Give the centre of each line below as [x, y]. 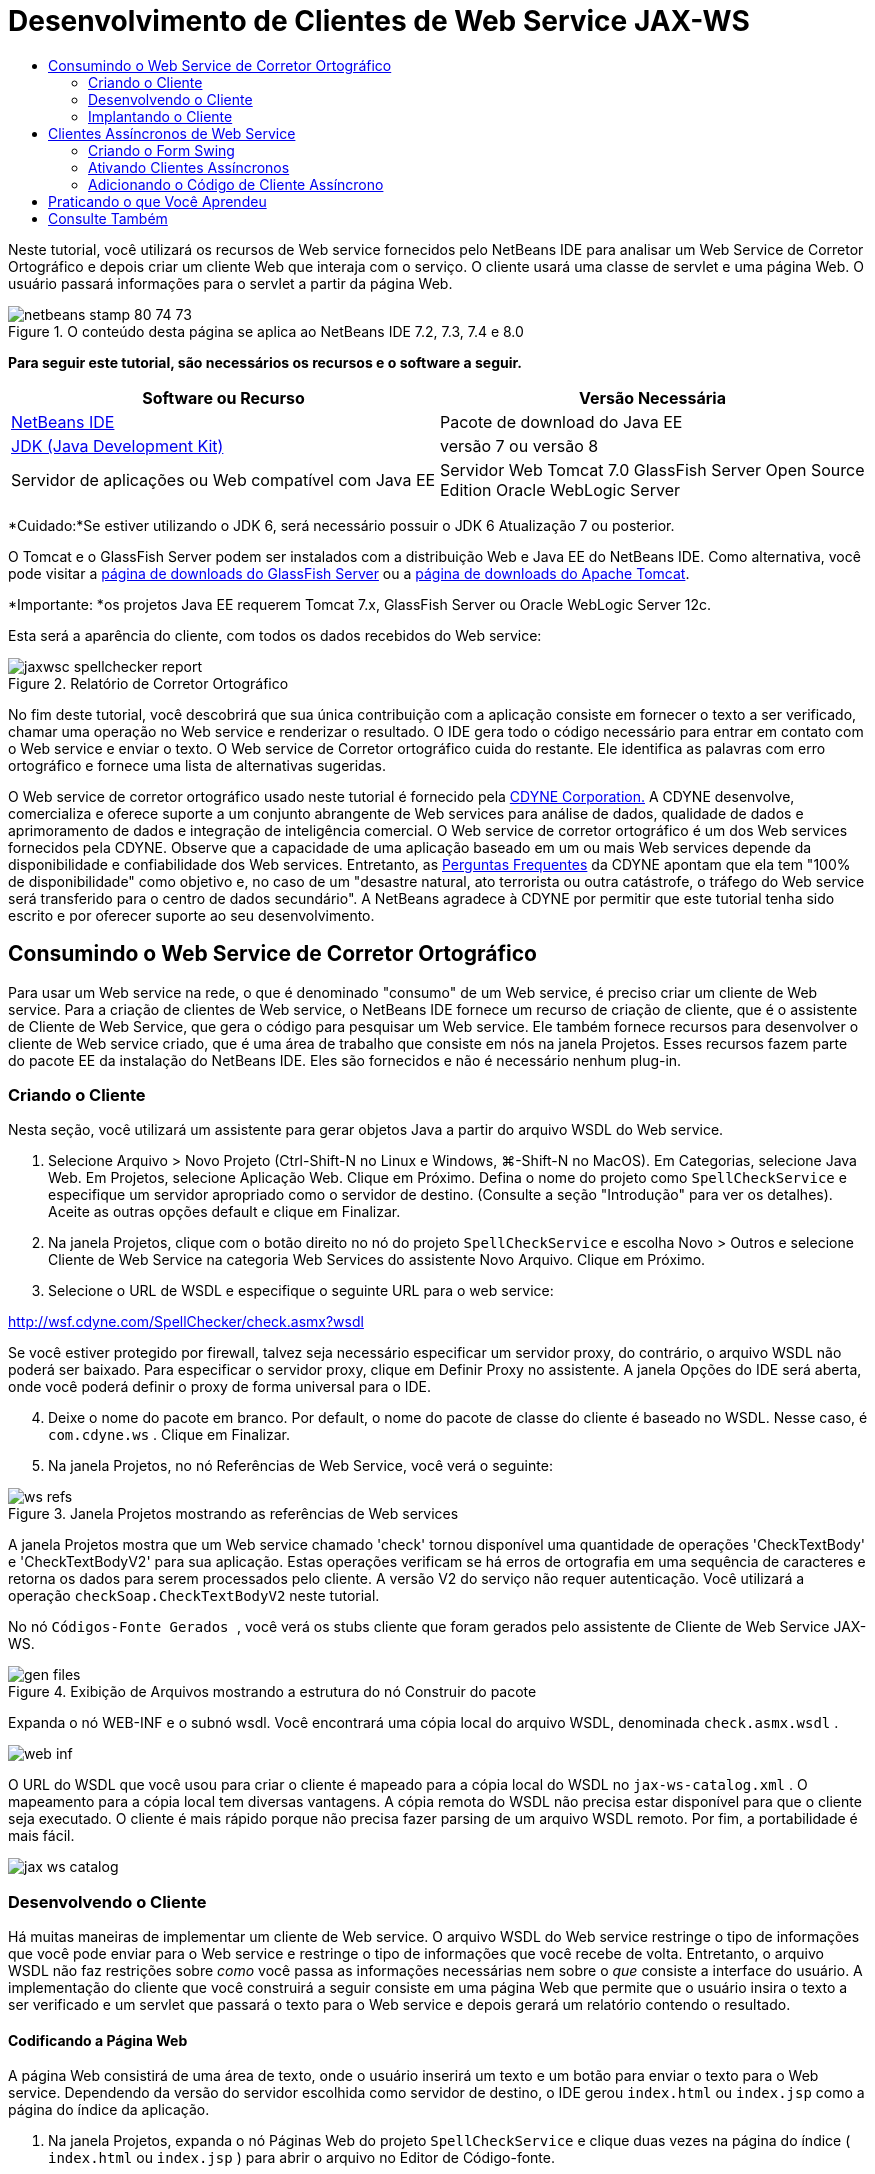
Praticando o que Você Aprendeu [157, 201]
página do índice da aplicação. [109, 2110]
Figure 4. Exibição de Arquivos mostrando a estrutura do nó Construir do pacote [272, 1692]
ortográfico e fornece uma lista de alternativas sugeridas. [197, 765]
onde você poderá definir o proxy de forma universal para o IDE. [220, 1387]
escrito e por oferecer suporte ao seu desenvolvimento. [191, 915]
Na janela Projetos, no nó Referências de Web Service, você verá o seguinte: [300, 1466]
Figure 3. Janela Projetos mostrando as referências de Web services [233, 1514]
